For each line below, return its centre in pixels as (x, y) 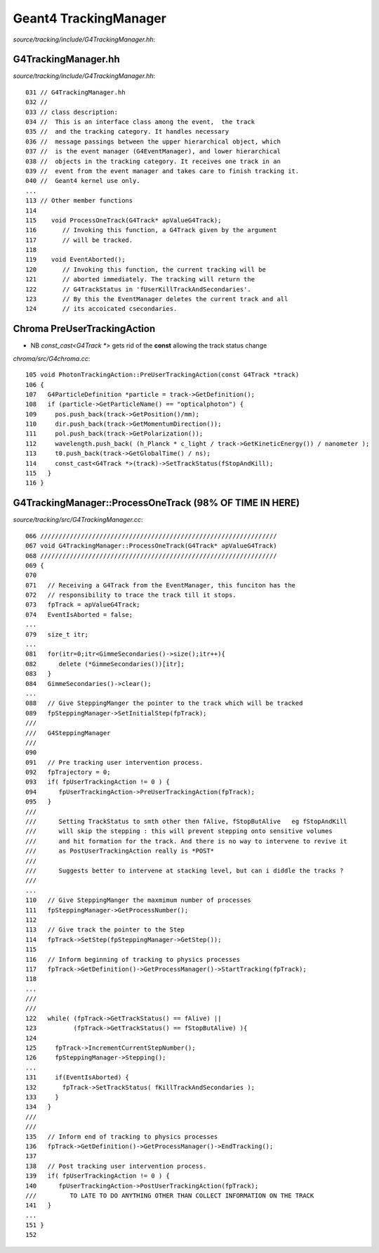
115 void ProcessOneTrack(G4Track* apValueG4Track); (124, 220)
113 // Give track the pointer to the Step (105, 930)
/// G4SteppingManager (68, 733)
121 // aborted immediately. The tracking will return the (140, 279)
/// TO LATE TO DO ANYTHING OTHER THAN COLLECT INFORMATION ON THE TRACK (170, 1195)
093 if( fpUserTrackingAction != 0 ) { (98, 782)
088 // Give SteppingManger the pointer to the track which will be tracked (164, 703)
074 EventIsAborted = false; (79, 615)
